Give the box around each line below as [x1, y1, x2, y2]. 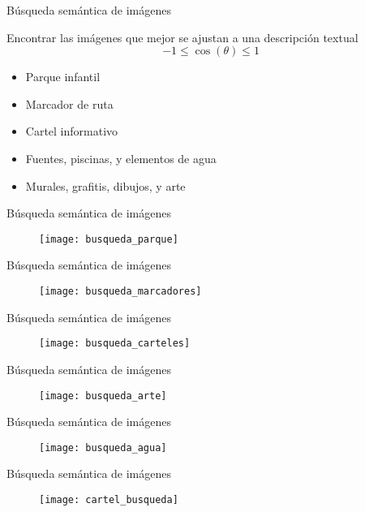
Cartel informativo [25, 123, 118, 140]
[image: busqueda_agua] [39, 441, 167, 454]
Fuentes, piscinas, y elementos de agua [25, 149, 217, 166]
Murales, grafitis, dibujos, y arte [25, 177, 186, 194]
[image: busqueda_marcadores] [39, 286, 202, 297]
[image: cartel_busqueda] [39, 494, 178, 506]
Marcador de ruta [25, 95, 114, 112]
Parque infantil [25, 68, 101, 85]
